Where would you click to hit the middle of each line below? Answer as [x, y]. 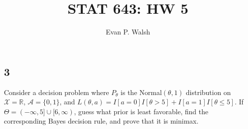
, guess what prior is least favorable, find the [141, 111]
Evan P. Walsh [128, 32]
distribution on [208, 92]
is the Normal [141, 92]
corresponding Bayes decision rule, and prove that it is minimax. [101, 121]
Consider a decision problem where [57, 92]
